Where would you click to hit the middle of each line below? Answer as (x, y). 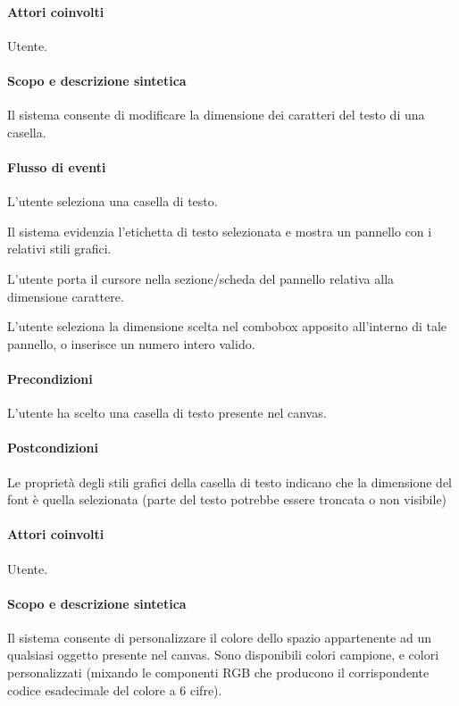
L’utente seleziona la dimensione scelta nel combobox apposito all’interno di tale (227, 326)
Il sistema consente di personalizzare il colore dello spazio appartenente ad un (219, 637)
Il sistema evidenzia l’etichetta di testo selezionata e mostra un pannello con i (220, 231)
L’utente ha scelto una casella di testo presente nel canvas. (167, 413)
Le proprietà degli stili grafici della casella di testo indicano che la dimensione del (229, 482)
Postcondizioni (53, 448)
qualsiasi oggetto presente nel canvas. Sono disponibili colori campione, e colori (223, 655)
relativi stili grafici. (59, 249)
